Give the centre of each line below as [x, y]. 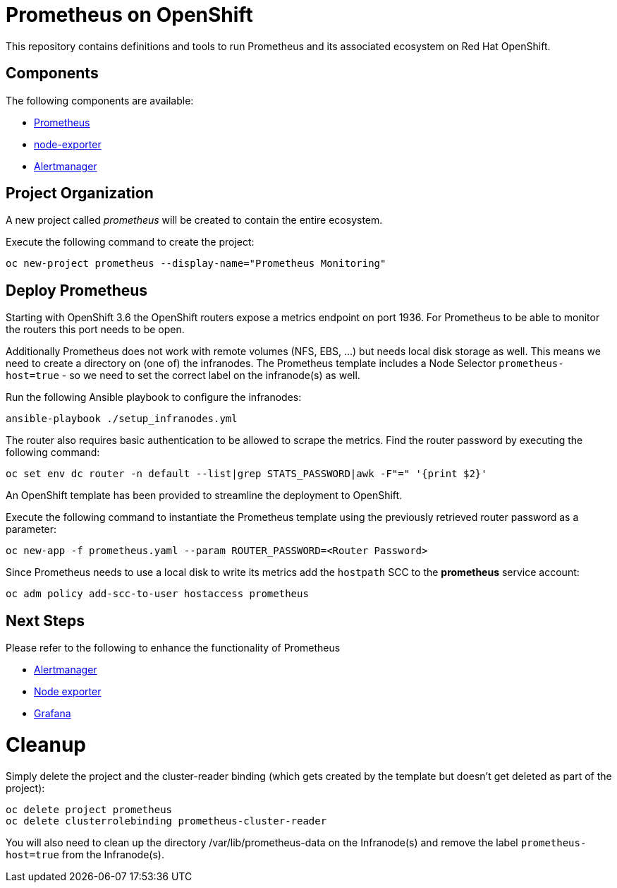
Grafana [53, 714]
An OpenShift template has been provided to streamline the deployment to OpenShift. [204, 496]
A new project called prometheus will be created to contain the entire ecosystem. [194, 220]
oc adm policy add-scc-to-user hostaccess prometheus [157, 594]
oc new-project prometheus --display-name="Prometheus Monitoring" [196, 264]
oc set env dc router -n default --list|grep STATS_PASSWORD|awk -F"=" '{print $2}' [246, 474]
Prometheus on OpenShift [129, 15]
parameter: [31, 529]
